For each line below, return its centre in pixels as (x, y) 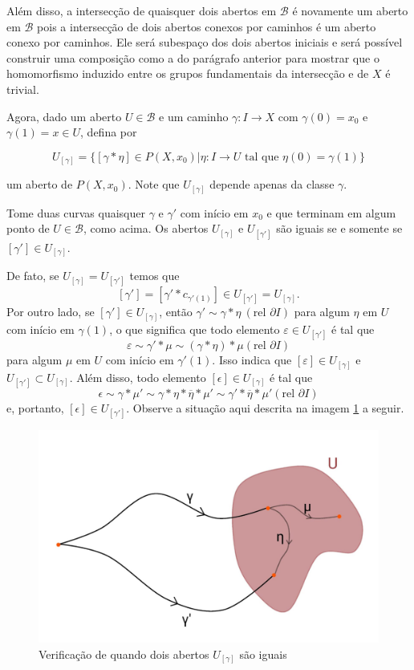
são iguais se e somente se (339, 228)
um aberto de (40, 184)
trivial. (23, 89)
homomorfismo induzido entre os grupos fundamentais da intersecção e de (188, 73)
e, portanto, (35, 407)
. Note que (154, 184)
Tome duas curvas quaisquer (76, 212)
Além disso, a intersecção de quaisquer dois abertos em (142, 10)
